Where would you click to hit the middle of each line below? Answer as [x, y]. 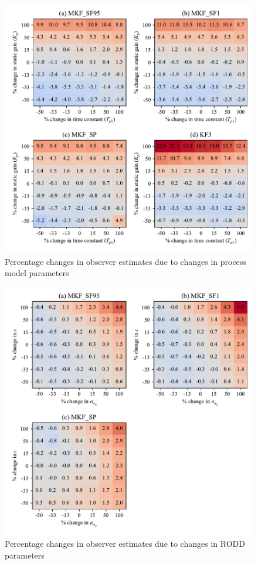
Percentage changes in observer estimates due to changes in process [125, 261]
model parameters [37, 273]
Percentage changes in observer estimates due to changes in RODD [125, 544]
